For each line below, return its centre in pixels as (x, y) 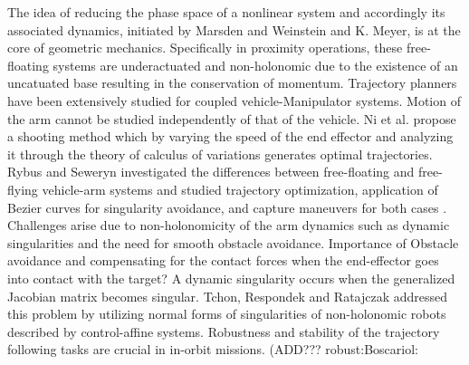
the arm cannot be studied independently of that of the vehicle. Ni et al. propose (232, 118)
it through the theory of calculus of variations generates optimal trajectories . (220, 154)
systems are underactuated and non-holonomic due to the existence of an (255, 65)
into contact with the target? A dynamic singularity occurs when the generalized (231, 278)
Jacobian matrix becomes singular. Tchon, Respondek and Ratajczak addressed (228, 296)
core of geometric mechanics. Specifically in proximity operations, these (205, 48)
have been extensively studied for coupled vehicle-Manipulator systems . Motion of (234, 100)
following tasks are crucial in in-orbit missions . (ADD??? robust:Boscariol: (213, 349)
